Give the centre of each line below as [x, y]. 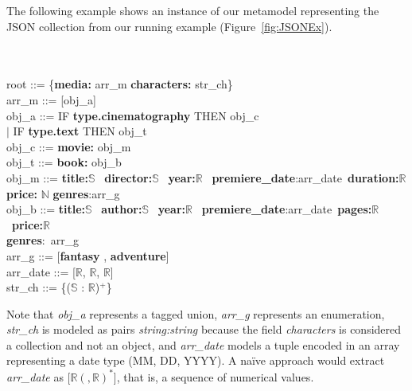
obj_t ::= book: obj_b [64, 162]
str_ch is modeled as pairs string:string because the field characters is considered [204, 329]
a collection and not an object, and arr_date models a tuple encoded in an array [203, 344]
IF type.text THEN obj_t [80, 131]
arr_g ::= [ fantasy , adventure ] [88, 255]
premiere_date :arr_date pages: [287, 209]
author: [122, 209]
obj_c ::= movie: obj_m [69, 146]
